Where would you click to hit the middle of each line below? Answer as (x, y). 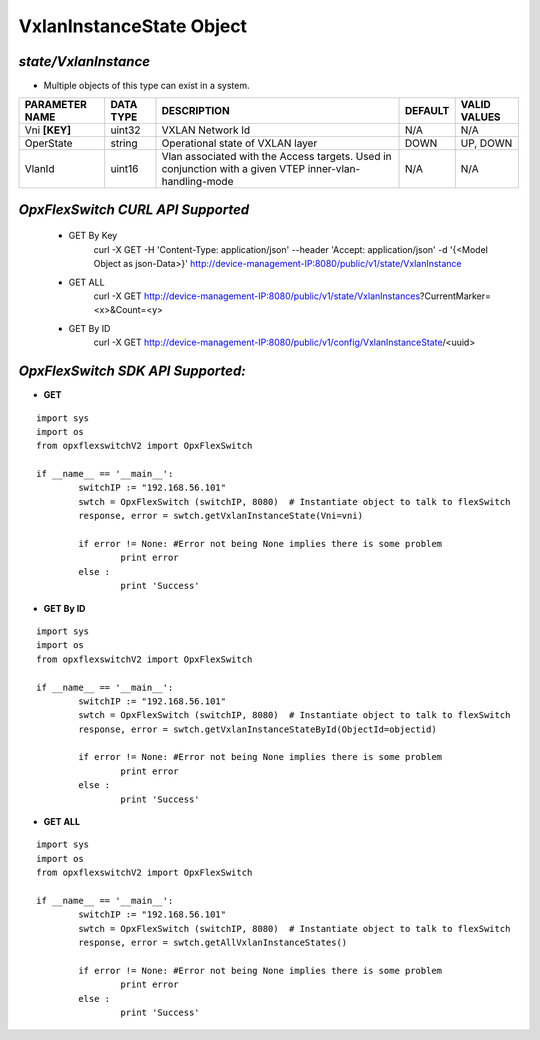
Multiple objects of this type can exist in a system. (146, 86)
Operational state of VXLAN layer (239, 143)
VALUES (480, 117)
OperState (49, 143)
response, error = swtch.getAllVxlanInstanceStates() (213, 943)
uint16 (124, 169)
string (124, 143)
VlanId (39, 169)
